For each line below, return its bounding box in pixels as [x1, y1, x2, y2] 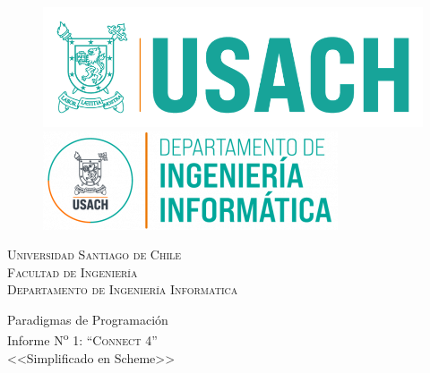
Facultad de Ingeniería [7, 262, 138, 281]
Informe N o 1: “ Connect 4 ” [7, 328, 158, 350]
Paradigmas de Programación [7, 310, 168, 329]
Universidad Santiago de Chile [7, 245, 182, 264]
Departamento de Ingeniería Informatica [7, 280, 238, 299]
